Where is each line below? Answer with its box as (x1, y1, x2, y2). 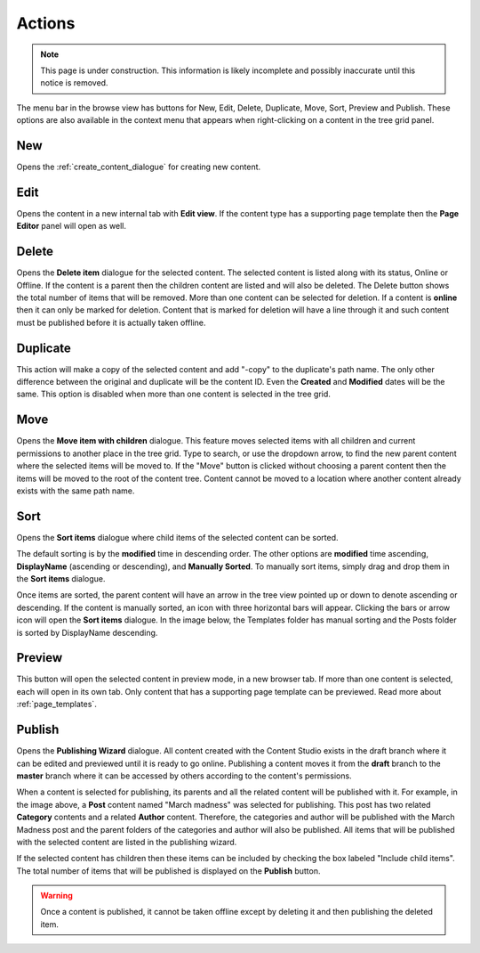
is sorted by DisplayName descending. (16, 627, 158, 638)
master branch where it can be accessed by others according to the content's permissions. (16, 770, 352, 781)
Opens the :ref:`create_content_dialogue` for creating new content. (16, 161, 261, 173)
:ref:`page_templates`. (16, 699, 97, 710)
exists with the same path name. (16, 485, 135, 496)
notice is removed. (40, 77, 108, 88)
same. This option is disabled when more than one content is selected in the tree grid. (16, 388, 331, 400)
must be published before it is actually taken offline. (16, 317, 206, 328)
